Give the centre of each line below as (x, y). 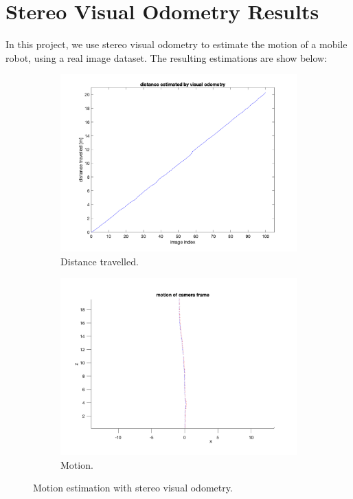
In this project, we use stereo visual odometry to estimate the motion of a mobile (176, 44)
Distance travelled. (100, 261)
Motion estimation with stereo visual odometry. (133, 488)
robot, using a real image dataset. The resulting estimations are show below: (167, 57)
